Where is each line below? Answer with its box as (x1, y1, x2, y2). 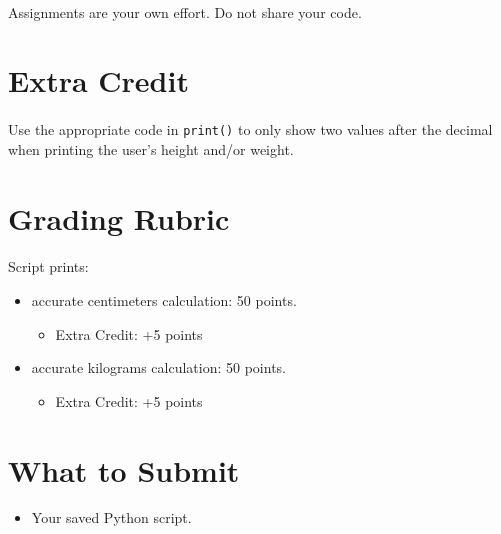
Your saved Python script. (31, 507, 192, 528)
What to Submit (8, 449, 240, 490)
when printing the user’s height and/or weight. (8, 138, 294, 159)
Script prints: (8, 256, 89, 277)
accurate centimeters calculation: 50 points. (31, 289, 297, 310)
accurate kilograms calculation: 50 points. (31, 357, 286, 378)
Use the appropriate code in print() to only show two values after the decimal (8, 119, 493, 140)
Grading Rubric (8, 197, 230, 238)
